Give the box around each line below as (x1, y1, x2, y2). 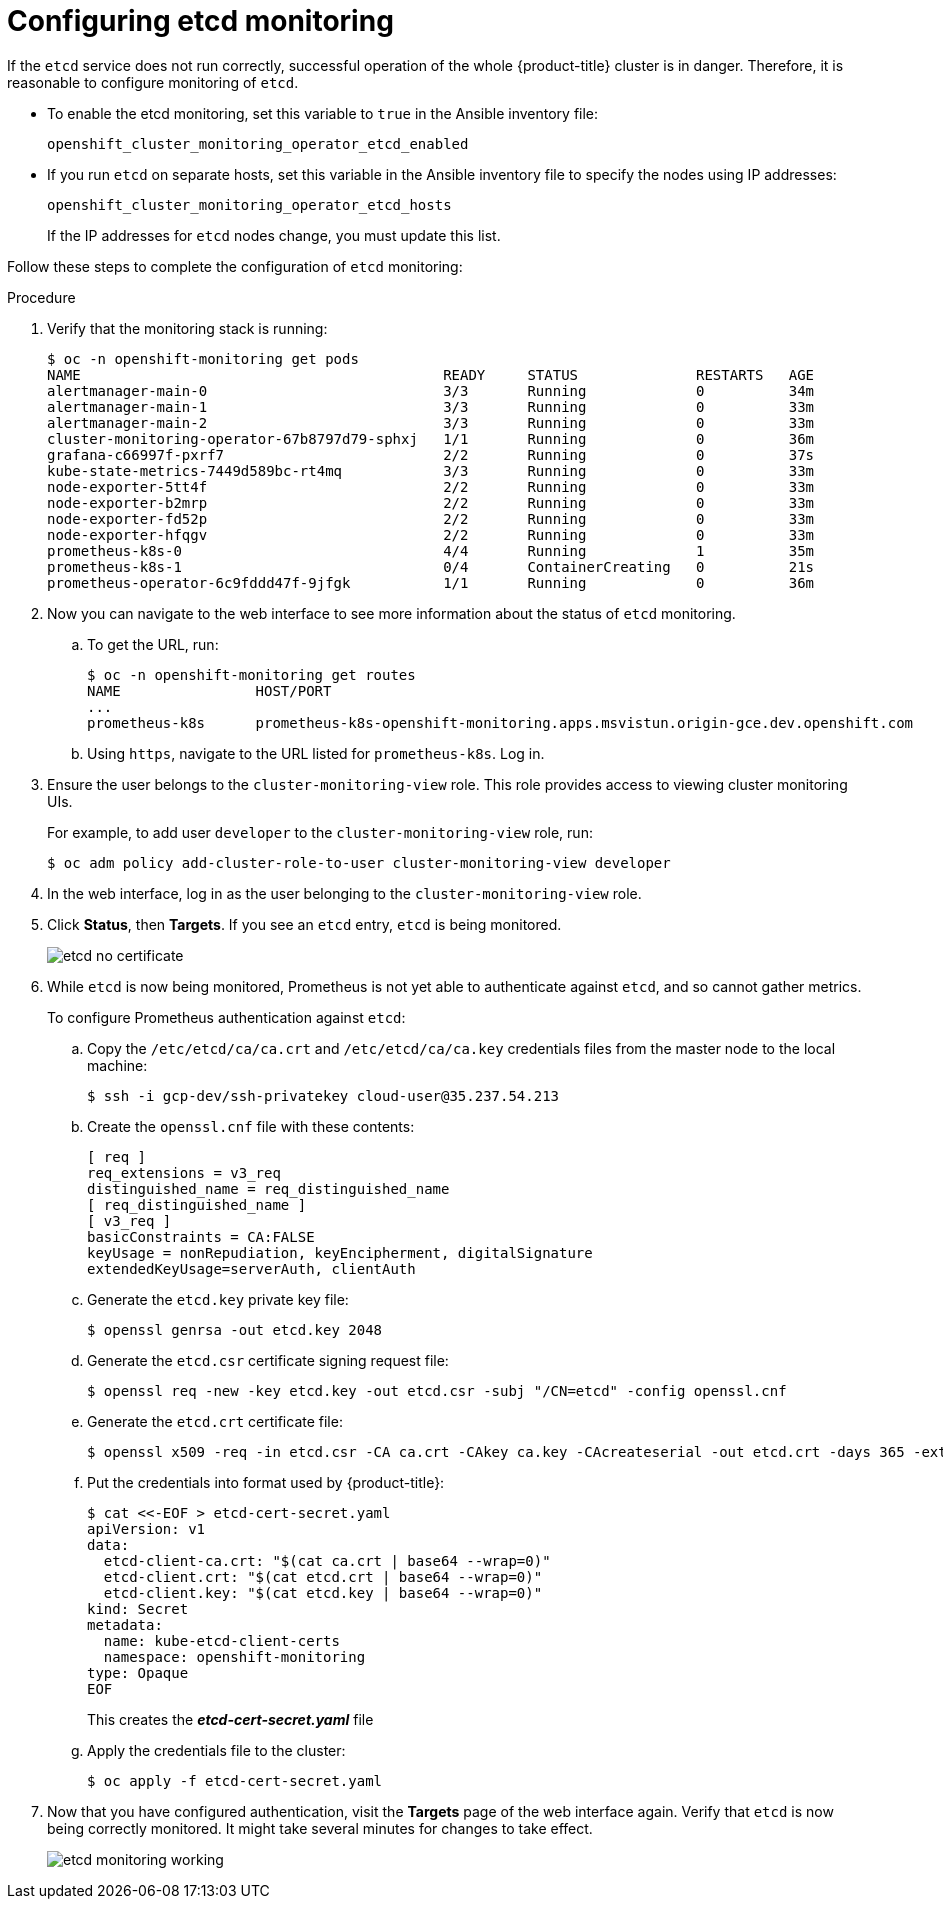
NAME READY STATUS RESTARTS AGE (47, 366, 815, 383)
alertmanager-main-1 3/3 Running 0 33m (47, 398, 815, 415)
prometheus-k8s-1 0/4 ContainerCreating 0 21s (47, 558, 815, 575)
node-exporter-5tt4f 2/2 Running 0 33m (47, 478, 815, 495)
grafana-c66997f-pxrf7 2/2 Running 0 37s (47, 446, 815, 463)
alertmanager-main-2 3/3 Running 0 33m (47, 414, 815, 431)
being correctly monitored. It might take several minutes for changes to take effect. (47, 1819, 593, 1837)
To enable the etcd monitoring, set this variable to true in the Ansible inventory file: (47, 104, 599, 122)
